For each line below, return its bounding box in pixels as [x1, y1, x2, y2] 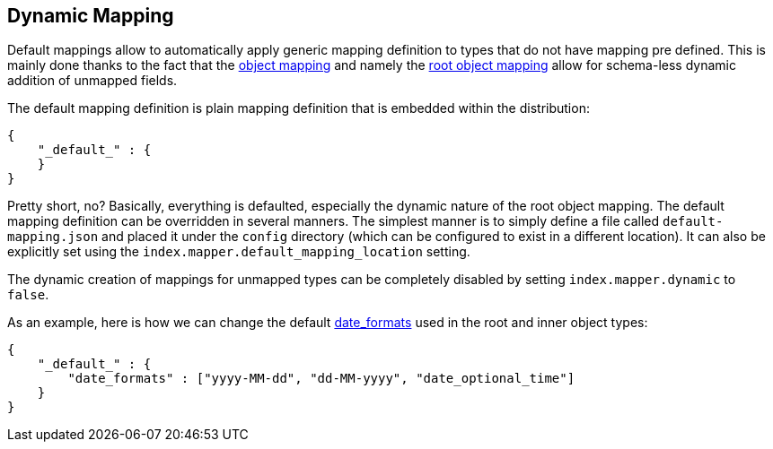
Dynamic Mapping [7, 4, 174, 27]
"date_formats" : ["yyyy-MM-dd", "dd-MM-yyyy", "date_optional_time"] [67, 371, 575, 386]
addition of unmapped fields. [7, 73, 178, 89]
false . [7, 287, 49, 303]
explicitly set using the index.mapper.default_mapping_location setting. [7, 244, 470, 260]
